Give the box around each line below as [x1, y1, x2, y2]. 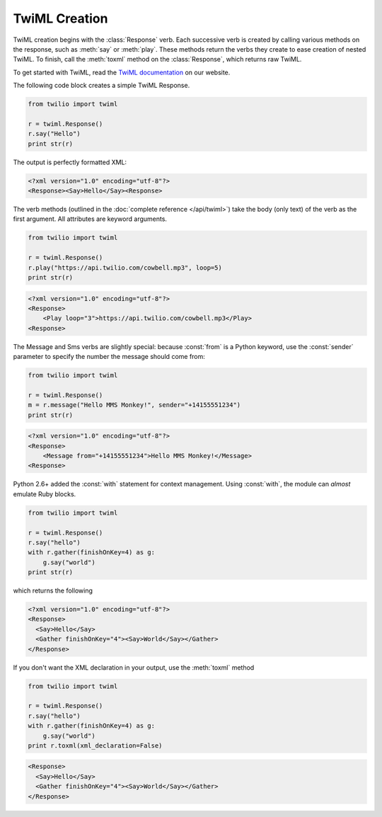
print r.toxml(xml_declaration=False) [28, 741, 163, 750]
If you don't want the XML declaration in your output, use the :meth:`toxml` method [13, 663, 255, 672]
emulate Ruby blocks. [13, 489, 76, 498]
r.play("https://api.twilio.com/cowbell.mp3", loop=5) [28, 263, 222, 272]
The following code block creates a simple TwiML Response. [13, 81, 190, 90]
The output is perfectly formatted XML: [13, 158, 127, 166]
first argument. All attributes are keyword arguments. [13, 215, 168, 223]
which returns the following [13, 586, 93, 595]
